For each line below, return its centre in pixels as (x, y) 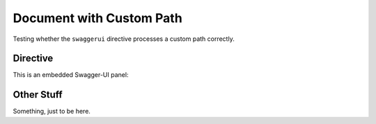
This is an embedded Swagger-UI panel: (71, 75)
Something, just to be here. (52, 112)
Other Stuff (38, 95)
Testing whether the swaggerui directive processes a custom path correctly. (124, 39)
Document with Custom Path (97, 18)
